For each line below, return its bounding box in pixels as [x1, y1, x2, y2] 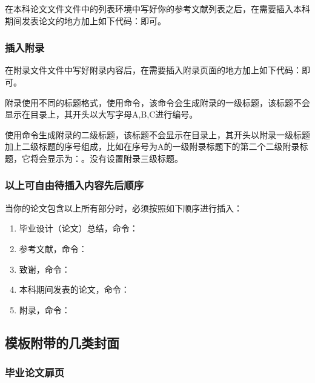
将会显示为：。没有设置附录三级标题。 [30, 152, 183, 164]
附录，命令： [19, 303, 70, 316]
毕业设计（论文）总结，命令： [19, 222, 138, 235]
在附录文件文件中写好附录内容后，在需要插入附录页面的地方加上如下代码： [5, 64, 302, 76]
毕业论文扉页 [5, 365, 65, 380]
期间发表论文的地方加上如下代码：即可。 [5, 14, 166, 27]
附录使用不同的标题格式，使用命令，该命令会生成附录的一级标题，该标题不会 [5, 96, 310, 108]
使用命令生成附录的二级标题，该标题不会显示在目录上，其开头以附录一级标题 [5, 128, 310, 141]
